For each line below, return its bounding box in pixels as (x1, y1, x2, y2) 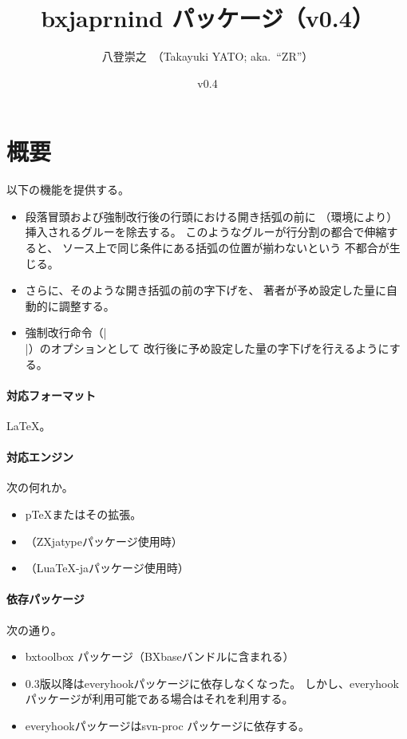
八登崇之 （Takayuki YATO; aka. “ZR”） (101, 48, 314, 65)
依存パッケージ (6, 591, 85, 607)
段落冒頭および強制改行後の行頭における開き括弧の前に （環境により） (25, 207, 398, 224)
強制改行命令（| (25, 324, 107, 341)
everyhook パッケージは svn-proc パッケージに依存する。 (25, 717, 310, 733)
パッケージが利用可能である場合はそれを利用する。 (25, 690, 294, 707)
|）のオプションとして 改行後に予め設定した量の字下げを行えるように (25, 340, 389, 356)
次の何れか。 (6, 479, 73, 496)
